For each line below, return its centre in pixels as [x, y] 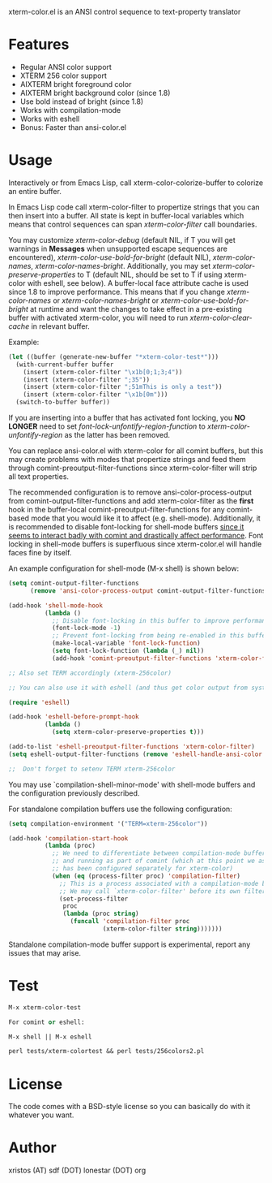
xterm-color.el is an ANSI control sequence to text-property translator [125, 12]
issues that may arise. [45, 952]
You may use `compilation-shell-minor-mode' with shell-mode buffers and [132, 784]
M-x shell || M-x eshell [50, 1037]
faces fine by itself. [40, 553]
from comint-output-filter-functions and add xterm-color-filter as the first [131, 501]
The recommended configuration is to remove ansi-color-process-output [130, 492]
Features [39, 45]
